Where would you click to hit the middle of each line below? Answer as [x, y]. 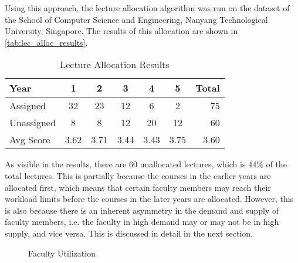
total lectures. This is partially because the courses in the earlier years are [138, 175]
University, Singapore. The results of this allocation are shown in [121, 31]
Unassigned [33, 123]
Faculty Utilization [62, 253]
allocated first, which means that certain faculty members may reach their [138, 187]
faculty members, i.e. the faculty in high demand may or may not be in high [142, 222]
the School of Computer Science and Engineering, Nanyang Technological [136, 19]
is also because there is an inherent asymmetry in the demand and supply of [142, 210]
